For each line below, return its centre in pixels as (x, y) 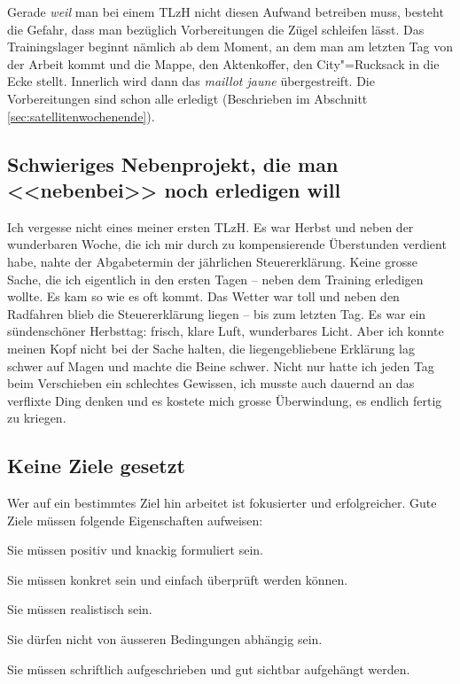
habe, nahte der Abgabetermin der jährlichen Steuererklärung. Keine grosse (212, 261)
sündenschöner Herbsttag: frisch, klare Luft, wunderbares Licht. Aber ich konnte (226, 331)
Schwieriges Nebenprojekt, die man (173, 163)
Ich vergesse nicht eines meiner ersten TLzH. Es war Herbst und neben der (211, 226)
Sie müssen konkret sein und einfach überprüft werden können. (178, 579)
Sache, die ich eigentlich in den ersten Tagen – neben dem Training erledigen (215, 279)
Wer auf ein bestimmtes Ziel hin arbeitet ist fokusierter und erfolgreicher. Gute (222, 503)
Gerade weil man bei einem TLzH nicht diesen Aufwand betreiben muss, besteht (226, 12)
